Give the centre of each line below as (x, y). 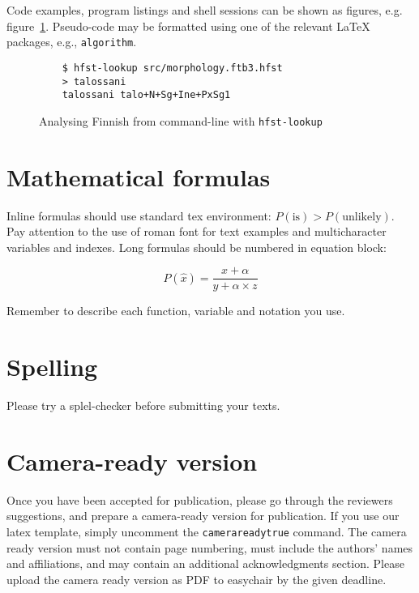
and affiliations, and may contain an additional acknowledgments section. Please (205, 563)
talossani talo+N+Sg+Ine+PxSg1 (146, 95)
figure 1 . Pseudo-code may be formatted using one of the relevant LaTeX (188, 26)
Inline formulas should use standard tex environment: (139, 215)
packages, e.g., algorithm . (72, 42)
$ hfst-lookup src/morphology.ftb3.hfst (172, 68)
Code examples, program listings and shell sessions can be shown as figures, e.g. (205, 10)
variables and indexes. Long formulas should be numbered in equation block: (197, 247)
